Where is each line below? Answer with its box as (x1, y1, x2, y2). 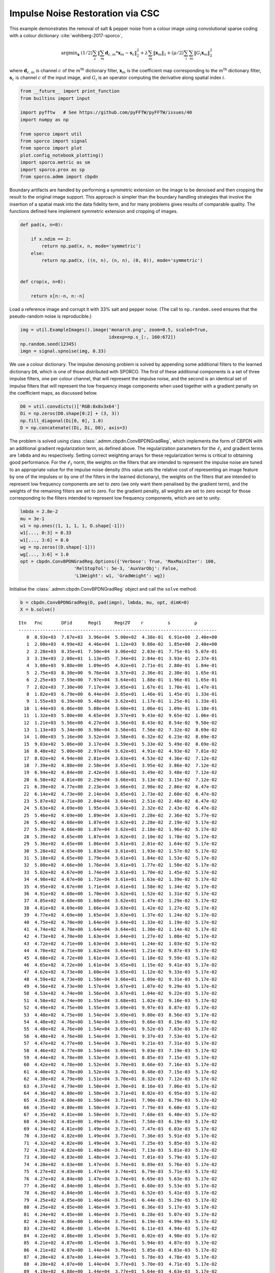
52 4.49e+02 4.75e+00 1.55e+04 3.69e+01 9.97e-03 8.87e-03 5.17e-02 (23, 1005, 217, 1011)
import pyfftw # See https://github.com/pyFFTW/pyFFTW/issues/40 (20, 109, 193, 116)
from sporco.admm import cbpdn (20, 174, 99, 179)
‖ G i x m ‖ (194, 50, 210, 57)
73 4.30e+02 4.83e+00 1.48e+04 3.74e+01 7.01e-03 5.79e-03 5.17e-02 (23, 1154, 217, 1160)
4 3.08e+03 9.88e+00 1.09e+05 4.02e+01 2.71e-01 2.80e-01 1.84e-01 (26, 662, 217, 669)
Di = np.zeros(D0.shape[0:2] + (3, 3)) (20, 410, 120, 417)
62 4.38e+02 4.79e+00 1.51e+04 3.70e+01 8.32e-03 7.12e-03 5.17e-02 (23, 1076, 217, 1082)
